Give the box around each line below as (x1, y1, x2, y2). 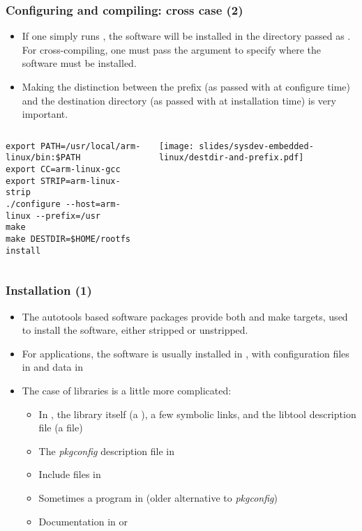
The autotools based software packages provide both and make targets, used (22, 309, 348, 323)
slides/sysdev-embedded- (199, 141, 314, 151)
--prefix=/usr (35, 210, 101, 221)
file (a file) (38, 420, 83, 435)
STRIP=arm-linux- (40, 176, 121, 186)
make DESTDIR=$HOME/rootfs (6, 234, 130, 245)
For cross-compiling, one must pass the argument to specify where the (22, 42, 321, 56)
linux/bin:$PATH (6, 153, 81, 163)
